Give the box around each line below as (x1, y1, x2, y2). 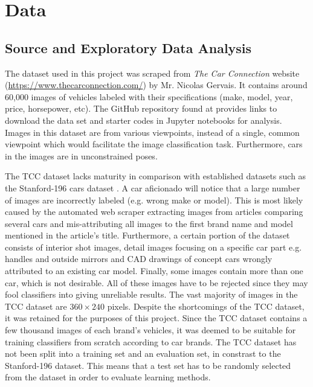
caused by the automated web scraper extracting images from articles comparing (5, 205, 303, 218)
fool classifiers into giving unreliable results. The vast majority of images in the (5, 288, 298, 301)
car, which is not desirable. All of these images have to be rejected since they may (5, 276, 308, 289)
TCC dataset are (5, 299, 67, 312)
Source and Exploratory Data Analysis (5, 38, 252, 57)
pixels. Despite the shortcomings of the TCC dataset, (107, 299, 305, 312)
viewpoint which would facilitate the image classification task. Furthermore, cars (5, 138, 303, 150)
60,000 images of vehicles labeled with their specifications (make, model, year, (5, 90, 293, 103)
